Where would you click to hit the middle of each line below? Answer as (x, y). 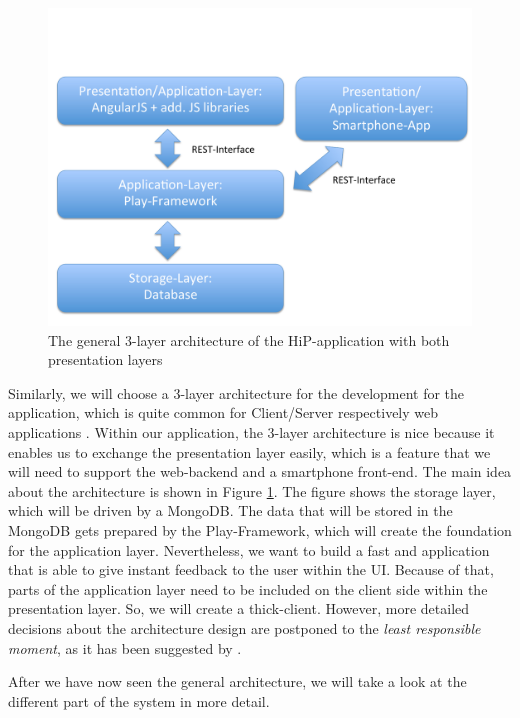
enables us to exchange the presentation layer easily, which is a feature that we (249, 451)
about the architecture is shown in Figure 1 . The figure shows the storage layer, (252, 490)
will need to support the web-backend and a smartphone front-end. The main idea (260, 471)
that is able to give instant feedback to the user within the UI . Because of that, (251, 569)
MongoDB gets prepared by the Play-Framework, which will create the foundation (260, 529)
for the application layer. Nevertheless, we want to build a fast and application (249, 549)
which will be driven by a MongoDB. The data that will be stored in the (230, 510)
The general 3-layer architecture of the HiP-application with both (249, 339)
